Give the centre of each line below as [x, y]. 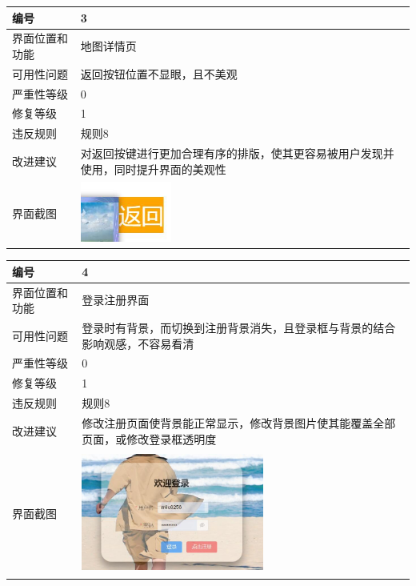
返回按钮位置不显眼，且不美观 [159, 73]
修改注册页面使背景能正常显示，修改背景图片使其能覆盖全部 [239, 423]
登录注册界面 [116, 300]
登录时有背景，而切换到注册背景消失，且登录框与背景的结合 [239, 328]
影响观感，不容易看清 [138, 343]
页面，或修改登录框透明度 [149, 438]
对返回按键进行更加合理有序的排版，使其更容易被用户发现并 [237, 153]
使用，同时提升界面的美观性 [153, 169]
